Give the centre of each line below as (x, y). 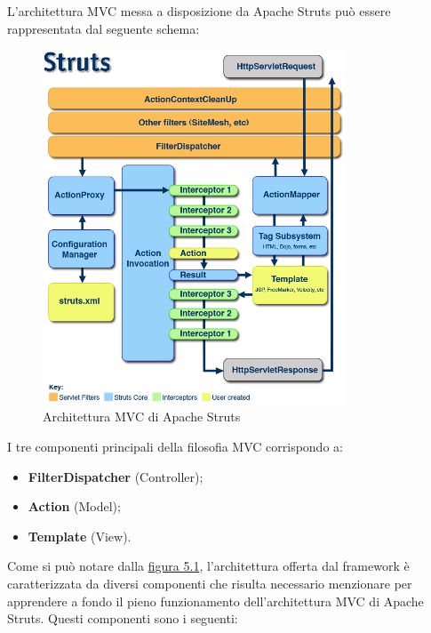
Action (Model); (74, 506)
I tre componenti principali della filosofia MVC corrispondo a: (175, 446)
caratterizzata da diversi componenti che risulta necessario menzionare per (210, 583)
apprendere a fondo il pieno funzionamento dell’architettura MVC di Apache (215, 601)
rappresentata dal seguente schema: (104, 28)
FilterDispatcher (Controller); (116, 476)
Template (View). (80, 536)
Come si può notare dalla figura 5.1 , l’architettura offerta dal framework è (208, 566)
